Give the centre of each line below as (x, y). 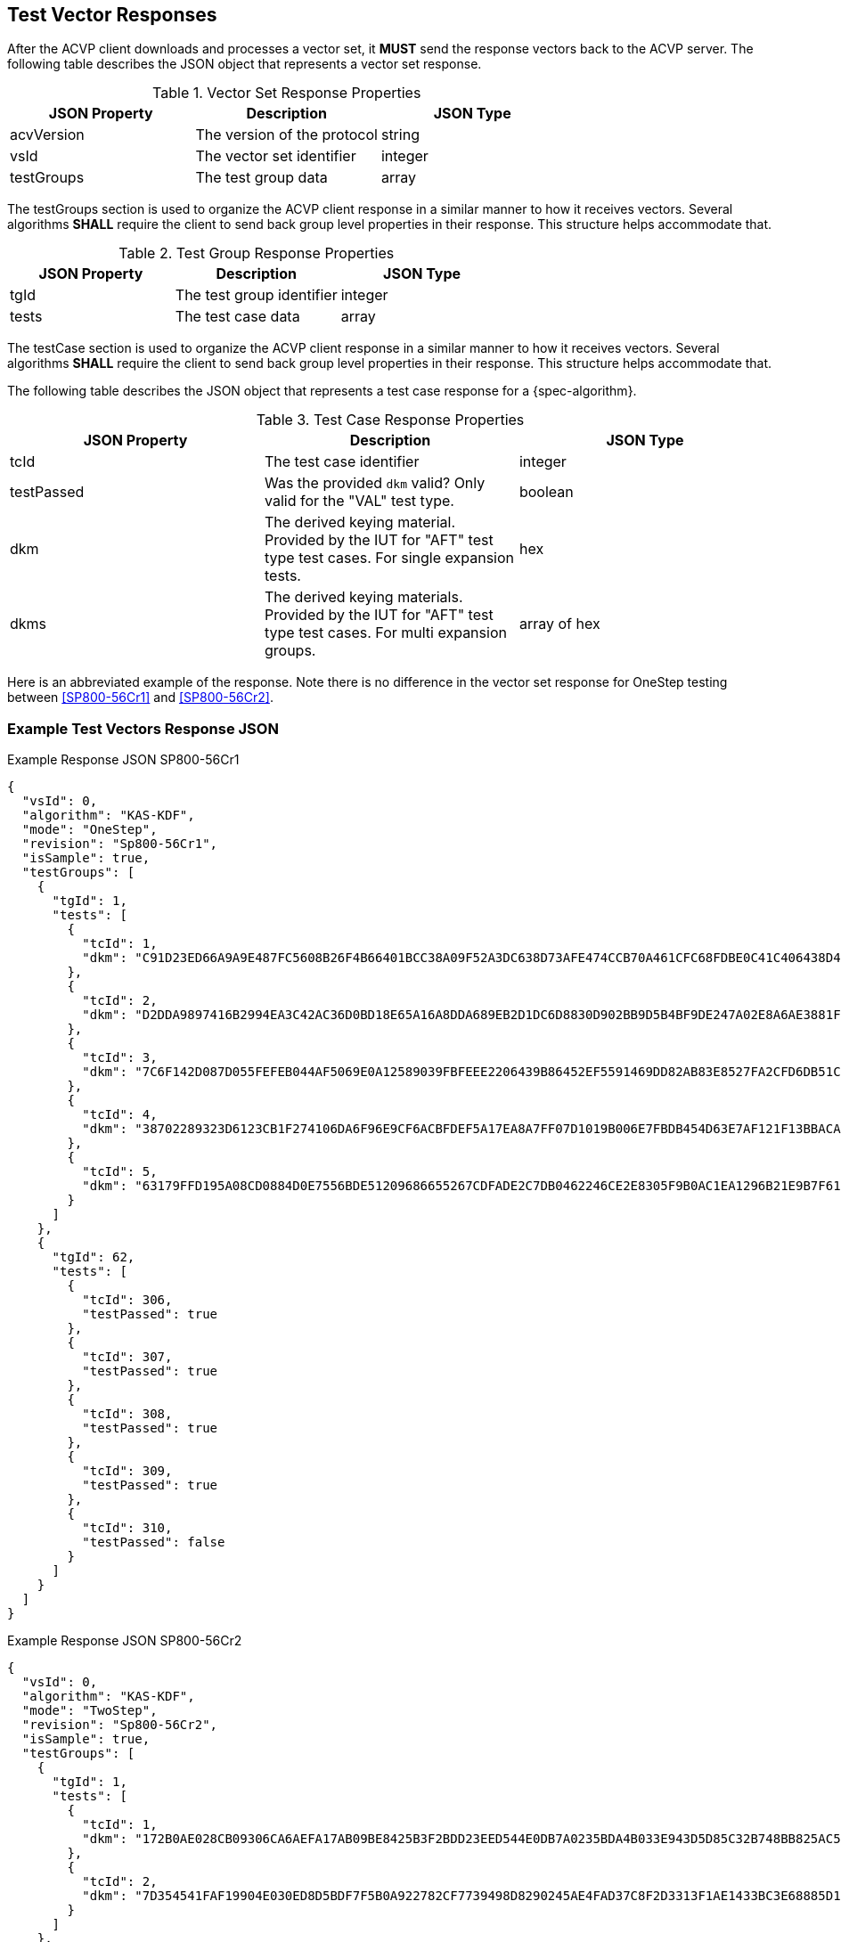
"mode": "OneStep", (90, 830)
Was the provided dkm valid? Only (375, 483)
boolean (546, 492)
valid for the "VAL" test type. (359, 501)
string (400, 135)
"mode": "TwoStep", (90, 1711)
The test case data (237, 317)
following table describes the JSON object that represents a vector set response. (245, 64)
